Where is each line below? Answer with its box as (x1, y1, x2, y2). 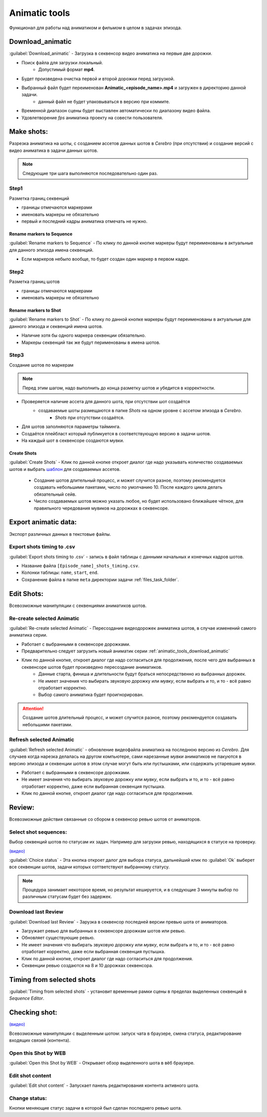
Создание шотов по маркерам (9, 362, 74, 368)
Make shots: (9, 128, 48, 136)
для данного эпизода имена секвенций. (9, 247, 94, 253)
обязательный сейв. (34, 491, 77, 497)
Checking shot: (9, 1008, 58, 1017)
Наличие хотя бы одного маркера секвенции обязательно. (21, 332, 146, 338)
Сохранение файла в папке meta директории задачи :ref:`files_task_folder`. (21, 576, 179, 582)
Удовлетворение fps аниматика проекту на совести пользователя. (21, 114, 163, 121)
